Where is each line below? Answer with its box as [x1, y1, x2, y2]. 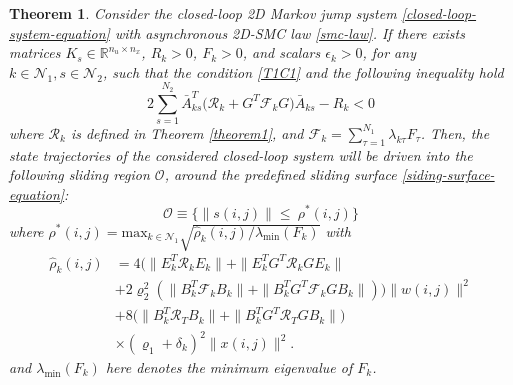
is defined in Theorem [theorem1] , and [70, 122, 304, 143]
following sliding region [9, 164, 150, 185]
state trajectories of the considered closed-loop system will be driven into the [9, 144, 473, 165]
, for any [362, 42, 416, 63]
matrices [9, 42, 61, 63]
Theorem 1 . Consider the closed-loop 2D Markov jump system [9, 3, 397, 23]
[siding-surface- [401, 164, 495, 185]
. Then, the [420, 122, 490, 143]
